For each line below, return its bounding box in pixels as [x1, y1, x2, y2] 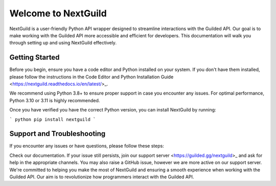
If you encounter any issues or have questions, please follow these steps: [9, 143, 165, 149]
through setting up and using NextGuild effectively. [9, 40, 117, 46]
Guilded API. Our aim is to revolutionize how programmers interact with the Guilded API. [9, 174, 194, 180]
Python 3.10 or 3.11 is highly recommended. [9, 97, 100, 103]
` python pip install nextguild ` [9, 117, 96, 122]
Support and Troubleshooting [9, 129, 106, 138]
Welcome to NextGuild [9, 8, 107, 19]
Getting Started [9, 53, 60, 62]
